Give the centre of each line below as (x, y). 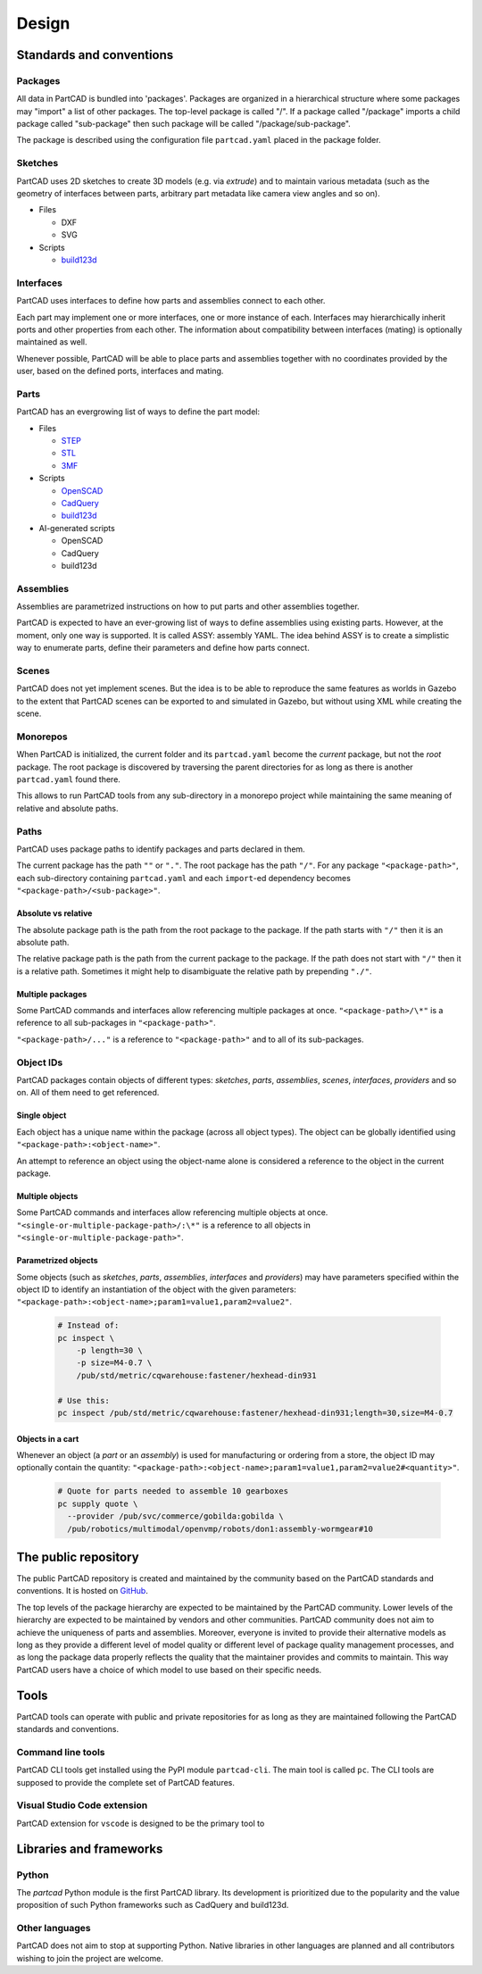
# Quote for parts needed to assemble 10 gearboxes (173, 1491)
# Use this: (84, 1400)
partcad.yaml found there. (68, 779)
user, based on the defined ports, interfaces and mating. (120, 371)
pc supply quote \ (98, 1503)
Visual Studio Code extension (82, 1805)
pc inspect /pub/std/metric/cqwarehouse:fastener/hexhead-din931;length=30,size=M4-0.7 (255, 1413)
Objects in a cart (48, 1438)
